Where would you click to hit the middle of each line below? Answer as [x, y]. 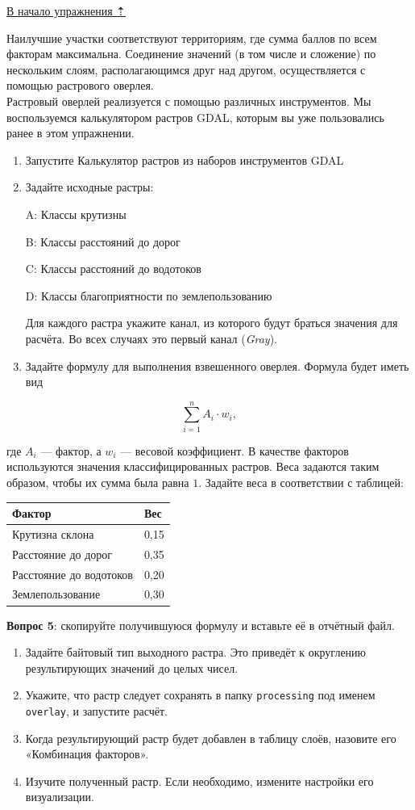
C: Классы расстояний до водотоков [113, 269]
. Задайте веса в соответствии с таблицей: [301, 482]
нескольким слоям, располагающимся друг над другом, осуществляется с [186, 69]
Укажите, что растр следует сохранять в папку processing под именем [200, 695]
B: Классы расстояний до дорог [103, 241]
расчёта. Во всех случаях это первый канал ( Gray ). [151, 338]
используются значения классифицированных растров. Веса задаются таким [193, 466]
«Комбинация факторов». [87, 754]
